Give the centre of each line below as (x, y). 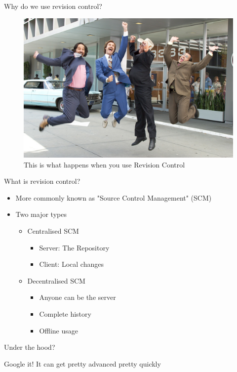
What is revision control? (42, 181)
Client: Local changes (71, 264)
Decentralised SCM (56, 280)
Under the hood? (30, 347)
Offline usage (59, 330)
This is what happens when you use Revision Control (104, 164)
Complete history (65, 313)
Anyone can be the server (78, 297)
